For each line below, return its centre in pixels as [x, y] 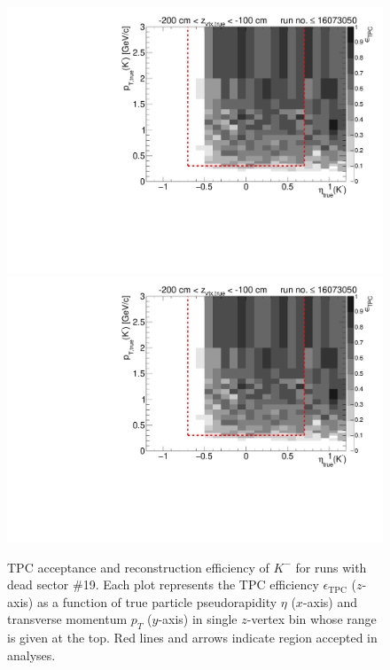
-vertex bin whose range [312, 619]
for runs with [331, 567]
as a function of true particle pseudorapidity [157, 601]
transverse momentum [67, 619]
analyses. [31, 654]
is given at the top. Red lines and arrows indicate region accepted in [192, 638]
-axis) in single [198, 619]
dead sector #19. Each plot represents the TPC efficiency [163, 584]
